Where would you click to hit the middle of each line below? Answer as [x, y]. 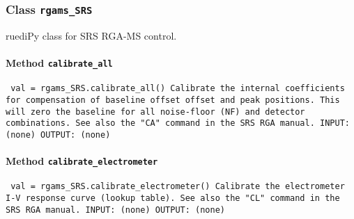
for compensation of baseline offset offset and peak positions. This [173, 100]
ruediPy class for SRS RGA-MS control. [91, 35]
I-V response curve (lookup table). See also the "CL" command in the [173, 198]
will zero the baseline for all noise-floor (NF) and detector [155, 112]
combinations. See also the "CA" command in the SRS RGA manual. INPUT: [178, 123]
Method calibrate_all [59, 62]
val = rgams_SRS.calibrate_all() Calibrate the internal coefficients [178, 89]
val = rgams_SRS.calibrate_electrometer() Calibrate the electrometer [178, 187]
